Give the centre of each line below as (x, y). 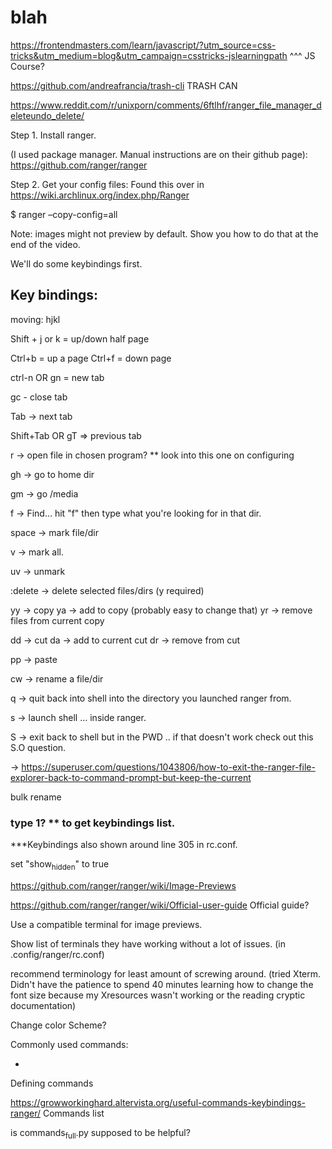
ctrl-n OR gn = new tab (57, 377)
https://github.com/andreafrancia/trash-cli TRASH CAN (124, 85)
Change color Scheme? (58, 1025)
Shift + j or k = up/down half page (80, 338)
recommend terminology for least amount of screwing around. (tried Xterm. (166, 973)
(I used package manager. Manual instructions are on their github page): (159, 154)
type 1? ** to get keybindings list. (93, 823)
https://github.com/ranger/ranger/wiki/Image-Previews (123, 885)
